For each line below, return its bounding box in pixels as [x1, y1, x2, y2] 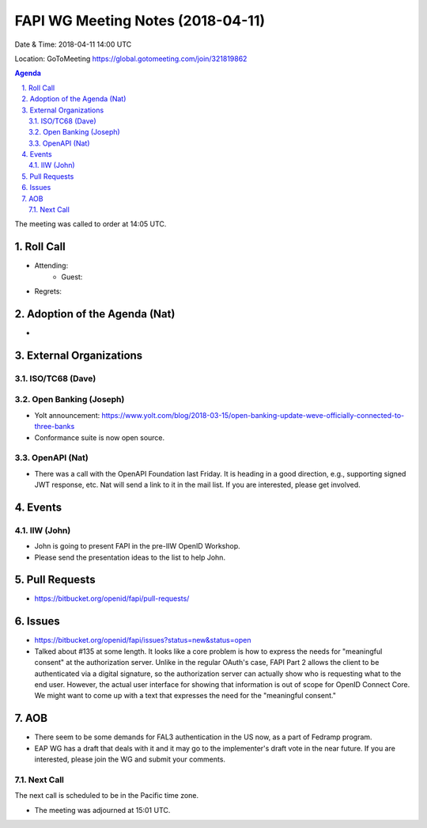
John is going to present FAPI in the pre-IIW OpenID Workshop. [34, 541, 240, 551]
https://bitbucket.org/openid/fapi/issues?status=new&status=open [34, 636, 251, 645]
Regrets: [34, 287, 62, 296]
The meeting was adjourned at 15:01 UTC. [34, 805, 171, 815]
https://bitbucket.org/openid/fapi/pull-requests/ [34, 594, 190, 603]
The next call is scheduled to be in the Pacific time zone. [14, 791, 199, 800]
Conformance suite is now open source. [34, 432, 165, 442]
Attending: [34, 261, 69, 271]
